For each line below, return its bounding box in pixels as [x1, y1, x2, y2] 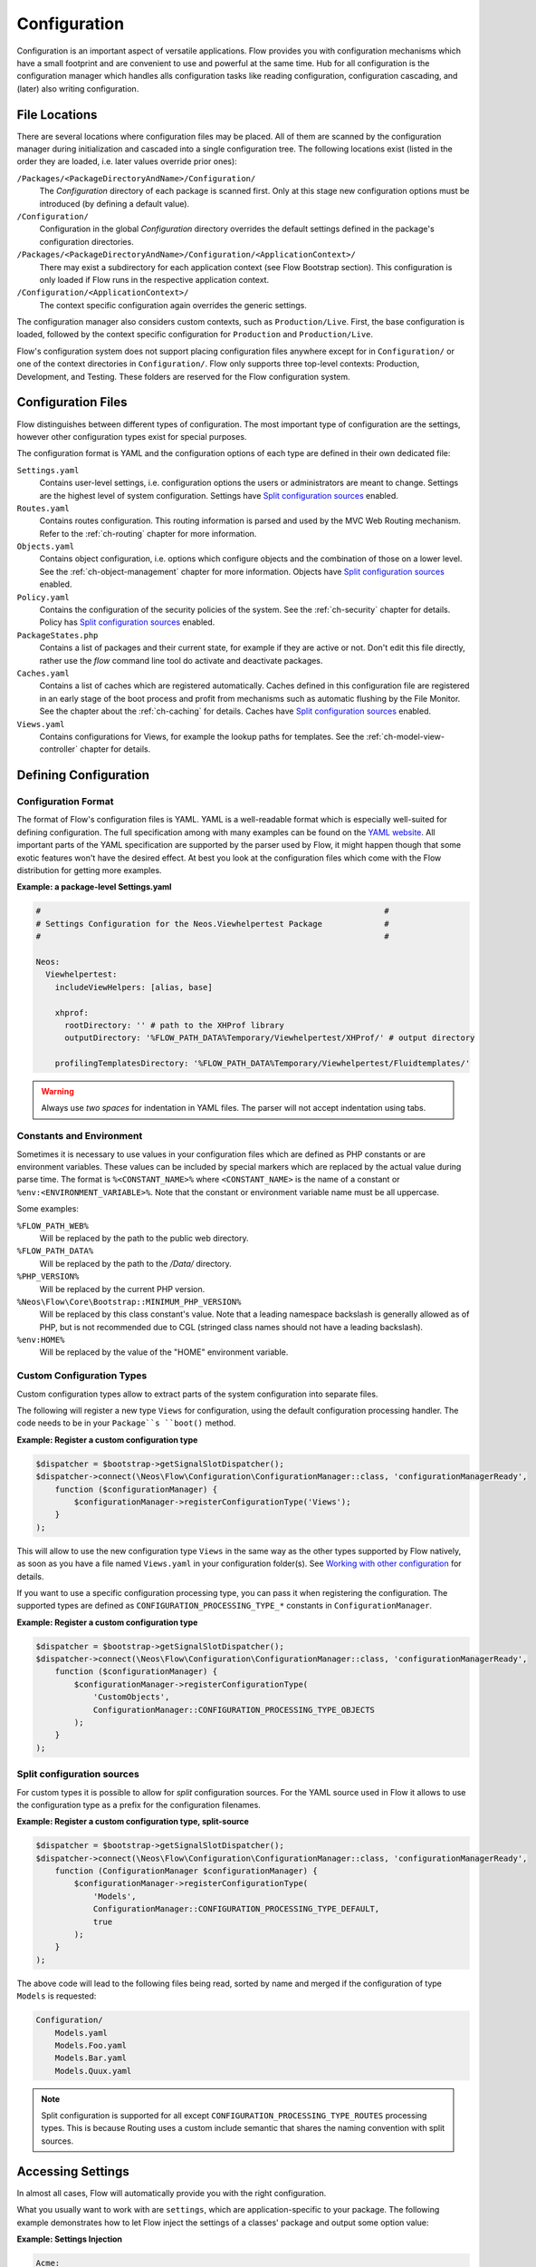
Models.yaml [54, 2028, 109, 2038]
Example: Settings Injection [16, 2233, 122, 2244]
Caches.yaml [16, 667, 70, 678]
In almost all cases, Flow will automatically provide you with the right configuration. [16, 2187, 327, 2198]
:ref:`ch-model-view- [366, 731, 445, 742]
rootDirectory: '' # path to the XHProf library [64, 1020, 284, 1030]
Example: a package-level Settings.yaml [16, 881, 172, 892]
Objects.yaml [16, 541, 75, 552]
